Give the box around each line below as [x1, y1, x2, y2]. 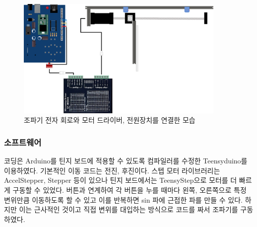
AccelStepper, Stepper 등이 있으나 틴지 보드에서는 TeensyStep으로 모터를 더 [4, 175, 237, 185]
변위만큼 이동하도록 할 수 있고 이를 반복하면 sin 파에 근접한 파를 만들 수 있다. [4, 194, 243, 205]
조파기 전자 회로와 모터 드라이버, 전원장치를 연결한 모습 [24, 115, 195, 125]
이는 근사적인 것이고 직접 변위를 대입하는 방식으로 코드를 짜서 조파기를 [19, 204, 238, 215]
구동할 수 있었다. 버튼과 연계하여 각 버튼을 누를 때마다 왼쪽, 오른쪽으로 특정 [12, 185, 247, 195]
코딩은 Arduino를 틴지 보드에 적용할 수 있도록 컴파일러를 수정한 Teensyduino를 [4, 155, 248, 166]
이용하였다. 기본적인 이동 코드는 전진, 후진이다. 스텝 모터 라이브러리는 [4, 165, 220, 175]
